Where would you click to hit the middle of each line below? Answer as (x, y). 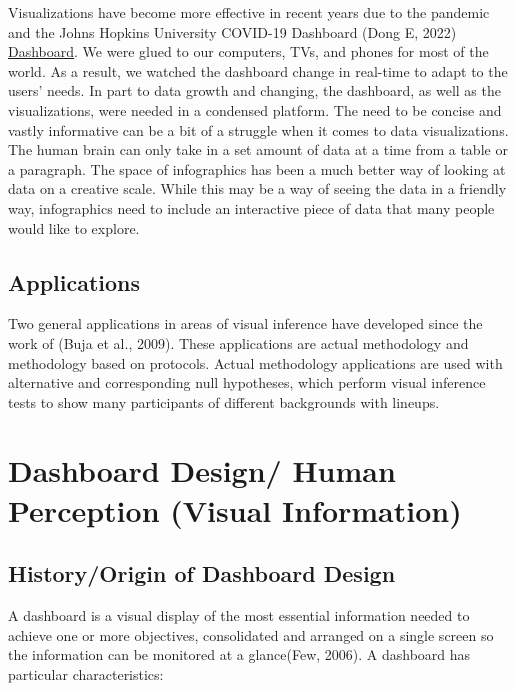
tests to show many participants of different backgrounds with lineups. (224, 401)
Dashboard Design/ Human (202, 470)
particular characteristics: (86, 673)
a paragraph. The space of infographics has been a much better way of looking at (257, 168)
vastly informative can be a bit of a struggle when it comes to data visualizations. (258, 129)
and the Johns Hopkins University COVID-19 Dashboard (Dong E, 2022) (232, 31)
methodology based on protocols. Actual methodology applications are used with (255, 362)
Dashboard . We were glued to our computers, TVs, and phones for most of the (248, 51)
